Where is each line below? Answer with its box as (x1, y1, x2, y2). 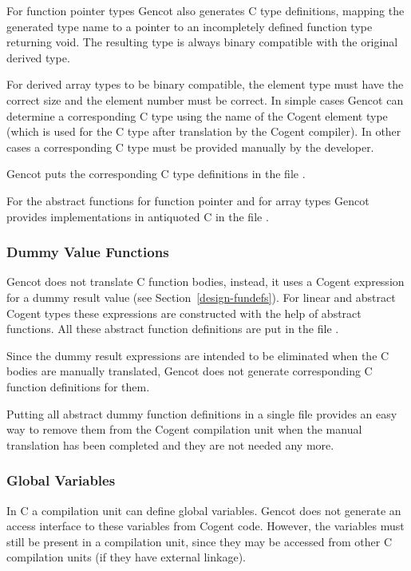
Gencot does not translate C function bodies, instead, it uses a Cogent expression (6, 273, 405, 290)
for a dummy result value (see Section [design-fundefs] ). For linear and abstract (6, 288, 396, 305)
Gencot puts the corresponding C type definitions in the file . (6, 165, 306, 182)
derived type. (6, 49, 70, 65)
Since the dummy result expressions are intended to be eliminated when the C (6, 347, 389, 363)
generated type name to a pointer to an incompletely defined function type (6, 18, 373, 34)
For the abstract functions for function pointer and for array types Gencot (6, 192, 370, 208)
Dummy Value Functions (6, 242, 169, 262)
